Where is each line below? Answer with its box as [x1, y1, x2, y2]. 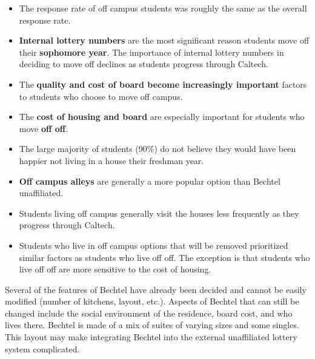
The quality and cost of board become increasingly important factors [19, 77, 307, 90]
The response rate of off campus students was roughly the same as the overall [19, 2, 307, 14]
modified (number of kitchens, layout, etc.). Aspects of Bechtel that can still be [5, 295, 299, 308]
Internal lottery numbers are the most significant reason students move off [19, 34, 310, 47]
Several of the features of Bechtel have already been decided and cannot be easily [5, 283, 307, 295]
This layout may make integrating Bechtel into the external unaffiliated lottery [5, 331, 297, 343]
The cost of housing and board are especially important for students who [19, 110, 305, 123]
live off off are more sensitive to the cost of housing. [19, 263, 211, 275]
